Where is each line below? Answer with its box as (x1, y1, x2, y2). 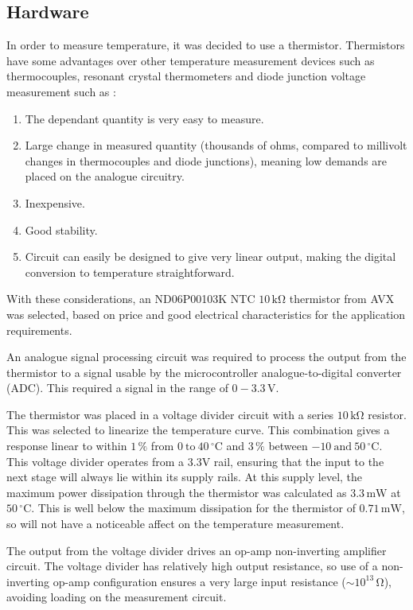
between (268, 437, 308, 454)
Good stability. (25, 221, 98, 238)
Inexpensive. (25, 194, 85, 211)
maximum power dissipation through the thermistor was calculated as (6, 484, 347, 500)
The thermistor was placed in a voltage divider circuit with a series (6, 406, 334, 422)
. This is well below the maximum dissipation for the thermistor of (31, 499, 356, 516)
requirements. (6, 321, 72, 338)
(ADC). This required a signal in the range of (6, 379, 228, 396)
